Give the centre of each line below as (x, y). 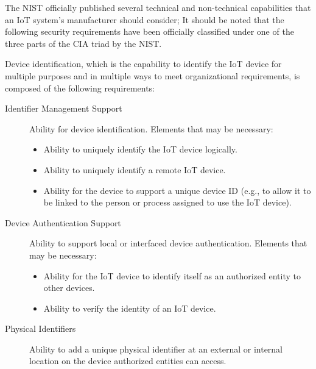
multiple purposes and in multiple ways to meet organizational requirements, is (153, 75)
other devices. (69, 288)
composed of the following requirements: (80, 88)
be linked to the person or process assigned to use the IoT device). (167, 202)
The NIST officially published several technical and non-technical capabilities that (158, 7)
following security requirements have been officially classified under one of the (149, 31)
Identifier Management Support (64, 108)
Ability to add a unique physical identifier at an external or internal (156, 349)
